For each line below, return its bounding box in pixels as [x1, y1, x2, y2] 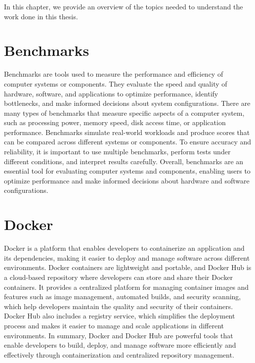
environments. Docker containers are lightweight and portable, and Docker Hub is [4, 262, 252, 272]
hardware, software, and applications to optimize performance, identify [4, 88, 218, 98]
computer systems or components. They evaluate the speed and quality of [4, 78, 227, 89]
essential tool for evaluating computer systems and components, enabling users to [4, 166, 251, 176]
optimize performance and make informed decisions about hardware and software [4, 175, 250, 185]
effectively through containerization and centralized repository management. [4, 349, 234, 360]
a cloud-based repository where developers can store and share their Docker [4, 272, 233, 282]
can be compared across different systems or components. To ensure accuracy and [4, 136, 252, 147]
